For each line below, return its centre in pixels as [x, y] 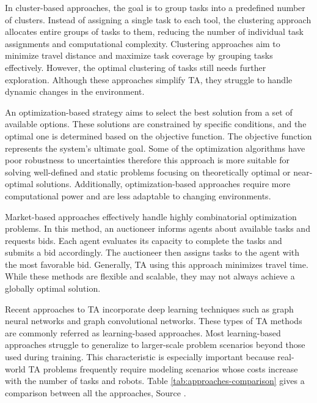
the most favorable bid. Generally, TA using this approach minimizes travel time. [157, 264]
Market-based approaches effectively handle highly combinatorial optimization [151, 216]
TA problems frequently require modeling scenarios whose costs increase [163, 368]
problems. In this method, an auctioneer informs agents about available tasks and [158, 228]
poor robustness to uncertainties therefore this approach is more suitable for [147, 160]
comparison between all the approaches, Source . [96, 392]
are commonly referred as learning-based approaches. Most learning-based [143, 332]
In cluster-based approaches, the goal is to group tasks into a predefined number [155, 7]
